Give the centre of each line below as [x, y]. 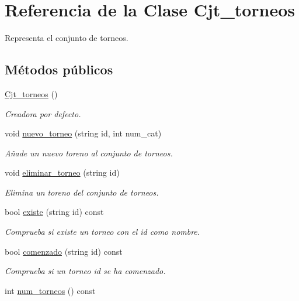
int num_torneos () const [50, 290]
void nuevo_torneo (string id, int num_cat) [83, 133]
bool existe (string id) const [54, 212]
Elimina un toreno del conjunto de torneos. [82, 192]
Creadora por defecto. [43, 113]
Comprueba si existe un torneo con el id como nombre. [102, 232]
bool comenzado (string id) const [64, 251]
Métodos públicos [59, 69]
